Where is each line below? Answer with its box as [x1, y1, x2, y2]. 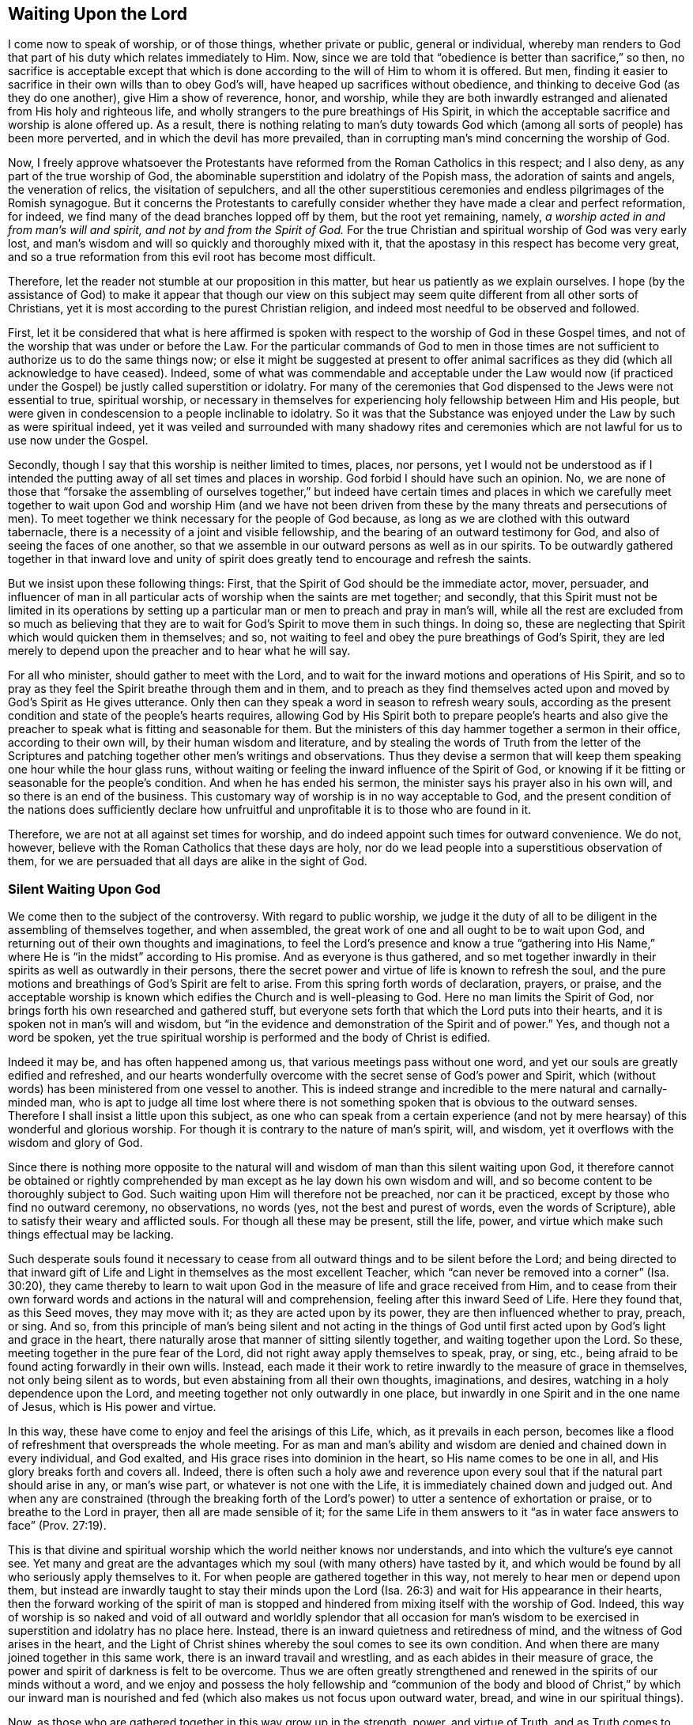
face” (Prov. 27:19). [8, 1519, 107, 1533]
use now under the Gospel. [8, 433, 149, 448]
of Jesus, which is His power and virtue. [8, 1400, 217, 1414]
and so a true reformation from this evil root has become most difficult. [8, 250, 376, 264]
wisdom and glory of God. [8, 1136, 143, 1150]
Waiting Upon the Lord [8, 4, 188, 24]
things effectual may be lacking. [8, 1228, 174, 1242]
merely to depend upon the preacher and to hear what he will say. [8, 644, 351, 658]
